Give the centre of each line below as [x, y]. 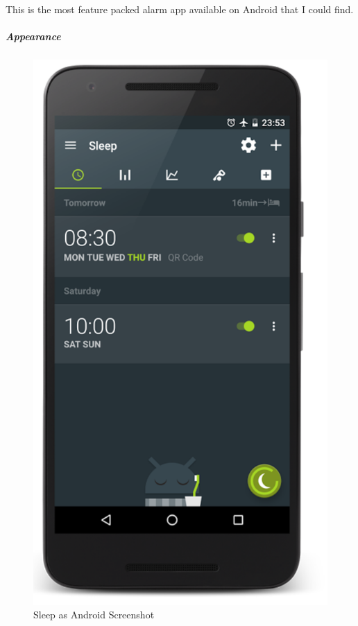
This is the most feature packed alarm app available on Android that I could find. [180, 9]
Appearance [33, 36]
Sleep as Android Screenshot [94, 615]
